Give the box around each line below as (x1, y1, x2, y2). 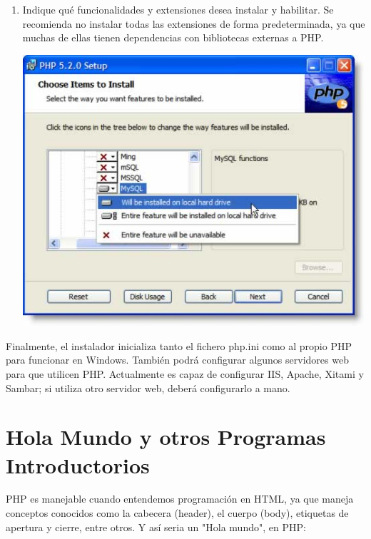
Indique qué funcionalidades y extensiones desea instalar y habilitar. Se (22, 2, 334, 16)
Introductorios (6, 450, 150, 479)
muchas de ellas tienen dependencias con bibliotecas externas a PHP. (22, 30, 324, 45)
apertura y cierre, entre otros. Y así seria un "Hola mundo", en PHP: (6, 519, 306, 534)
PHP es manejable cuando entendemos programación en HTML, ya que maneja (6, 491, 354, 506)
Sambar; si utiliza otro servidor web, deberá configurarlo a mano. (6, 380, 290, 395)
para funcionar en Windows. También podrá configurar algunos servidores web (6, 352, 349, 367)
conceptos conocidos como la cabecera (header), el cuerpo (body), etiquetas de (6, 505, 349, 520)
